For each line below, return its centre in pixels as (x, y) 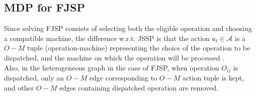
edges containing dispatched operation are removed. (139, 87)
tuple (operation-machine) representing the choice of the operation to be (139, 48)
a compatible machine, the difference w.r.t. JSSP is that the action (107, 38)
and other (19, 87)
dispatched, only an (34, 78)
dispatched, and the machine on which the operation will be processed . (114, 57)
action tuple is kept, (213, 78)
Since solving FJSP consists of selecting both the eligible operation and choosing (128, 28)
